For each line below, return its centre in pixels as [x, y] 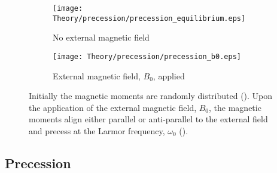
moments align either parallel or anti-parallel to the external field [148, 119]
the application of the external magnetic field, [113, 107]
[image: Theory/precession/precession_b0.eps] [147, 56]
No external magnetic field [101, 37]
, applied [169, 75]
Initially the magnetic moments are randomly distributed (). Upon [151, 96]
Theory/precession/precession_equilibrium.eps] [149, 18]
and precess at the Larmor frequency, [97, 130]
